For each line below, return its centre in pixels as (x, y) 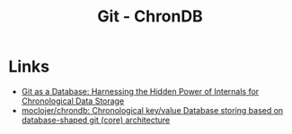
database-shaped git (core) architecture (96, 120)
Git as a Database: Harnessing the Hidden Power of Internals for (140, 91)
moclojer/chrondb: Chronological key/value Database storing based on (152, 110)
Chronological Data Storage (73, 101)
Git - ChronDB (150, 17)
